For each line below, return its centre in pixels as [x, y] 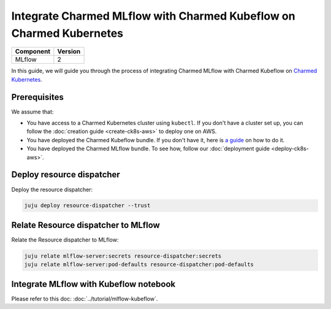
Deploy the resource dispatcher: [52, 189]
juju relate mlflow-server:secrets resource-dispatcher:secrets [123, 256]
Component [33, 51]
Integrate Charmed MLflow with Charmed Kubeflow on [153, 16]
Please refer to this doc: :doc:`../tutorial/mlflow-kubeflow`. [85, 299]
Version [69, 51]
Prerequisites [37, 97]
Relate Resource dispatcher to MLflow [86, 225]
